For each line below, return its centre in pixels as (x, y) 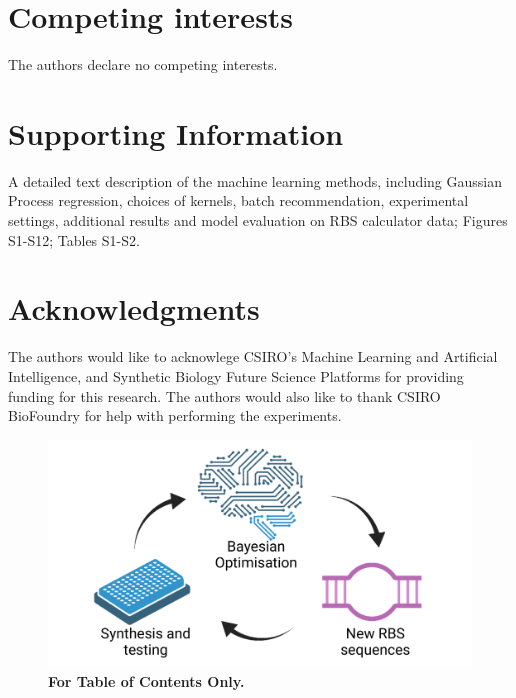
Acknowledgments (134, 308)
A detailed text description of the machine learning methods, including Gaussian (255, 180)
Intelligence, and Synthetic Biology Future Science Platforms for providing (236, 375)
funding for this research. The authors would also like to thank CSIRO (224, 395)
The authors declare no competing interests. (143, 64)
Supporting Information (176, 132)
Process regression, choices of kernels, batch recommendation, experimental (238, 200)
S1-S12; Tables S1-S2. (74, 239)
